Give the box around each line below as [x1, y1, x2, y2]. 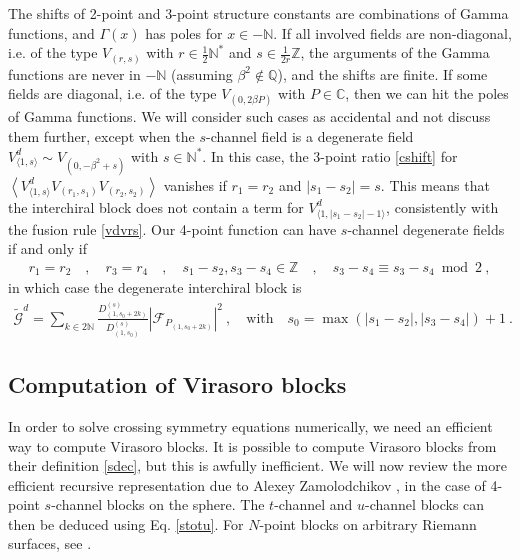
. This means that [380, 174, 490, 195]
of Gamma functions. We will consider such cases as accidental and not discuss [8, 106, 491, 127]
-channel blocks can [365, 494, 485, 515]
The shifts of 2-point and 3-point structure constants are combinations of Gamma [8, 3, 509, 23]
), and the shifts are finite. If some [277, 63, 488, 84]
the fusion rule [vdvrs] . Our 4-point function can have [8, 218, 337, 239]
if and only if [8, 238, 87, 259]
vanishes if [163, 174, 227, 195]
